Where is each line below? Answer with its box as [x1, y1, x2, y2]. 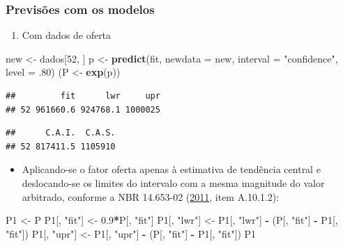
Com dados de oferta [22, 28, 112, 42]
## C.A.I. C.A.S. [6, 128, 116, 138]
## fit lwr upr [6, 91, 160, 101]
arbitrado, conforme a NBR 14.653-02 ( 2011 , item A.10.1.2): [22, 189, 280, 204]
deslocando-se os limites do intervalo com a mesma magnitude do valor [22, 175, 325, 190]
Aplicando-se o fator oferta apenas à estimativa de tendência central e [22, 162, 321, 177]
